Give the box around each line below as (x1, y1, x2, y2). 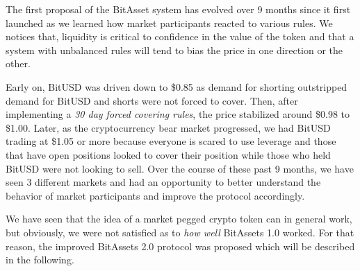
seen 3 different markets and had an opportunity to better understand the (6, 175, 321, 189)
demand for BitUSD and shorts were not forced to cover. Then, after (6, 93, 298, 107)
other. (6, 56, 31, 71)
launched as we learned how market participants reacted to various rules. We (6, 15, 333, 30)
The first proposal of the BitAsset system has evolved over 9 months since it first (6, 2, 351, 16)
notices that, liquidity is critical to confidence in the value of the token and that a (6, 29, 354, 44)
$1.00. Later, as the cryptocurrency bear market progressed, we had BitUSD (6, 120, 331, 134)
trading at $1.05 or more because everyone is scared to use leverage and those (6, 134, 336, 148)
